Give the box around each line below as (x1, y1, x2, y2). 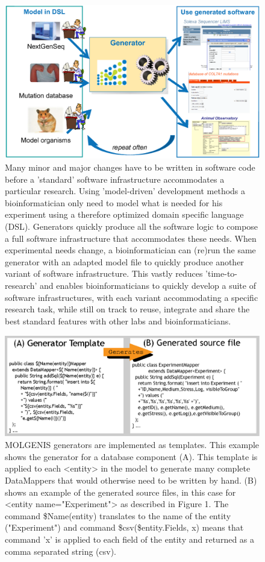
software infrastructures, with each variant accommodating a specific (5, 291, 258, 303)
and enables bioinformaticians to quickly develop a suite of (40, 279, 256, 291)
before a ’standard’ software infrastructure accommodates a (5, 172, 225, 185)
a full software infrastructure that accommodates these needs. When (5, 232, 257, 244)
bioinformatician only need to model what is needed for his (5, 196, 223, 209)
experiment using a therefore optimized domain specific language (5, 208, 244, 221)
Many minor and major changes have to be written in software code (5, 161, 255, 174)
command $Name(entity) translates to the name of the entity (5, 509, 231, 522)
